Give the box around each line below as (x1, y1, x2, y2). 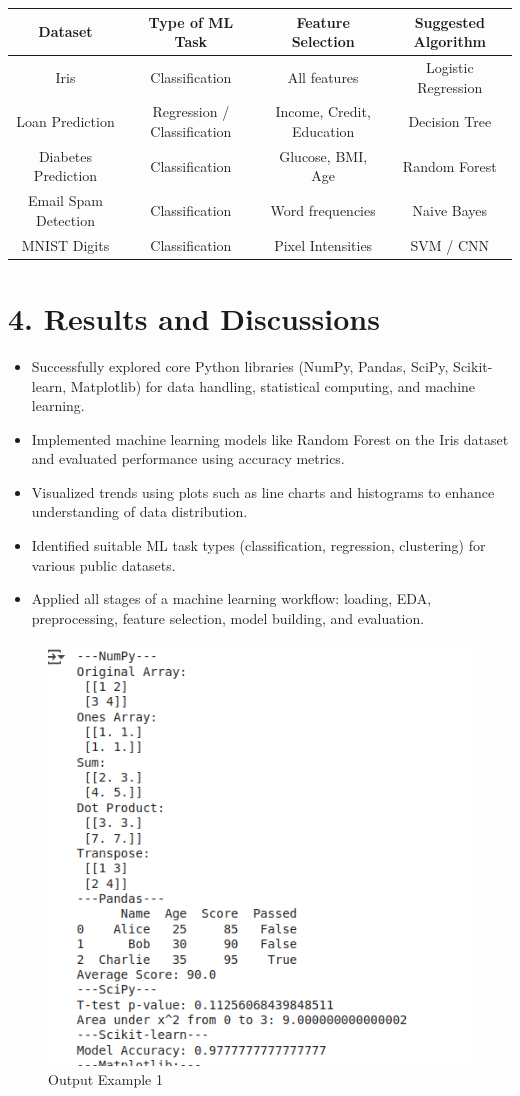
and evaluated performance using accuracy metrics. (31, 448, 345, 469)
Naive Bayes (412, 200, 488, 221)
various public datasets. (31, 554, 176, 575)
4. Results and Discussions (8, 297, 380, 338)
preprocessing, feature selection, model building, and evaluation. (31, 607, 425, 628)
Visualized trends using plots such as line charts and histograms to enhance (31, 481, 495, 502)
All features (287, 66, 359, 87)
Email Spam (28, 190, 103, 211)
